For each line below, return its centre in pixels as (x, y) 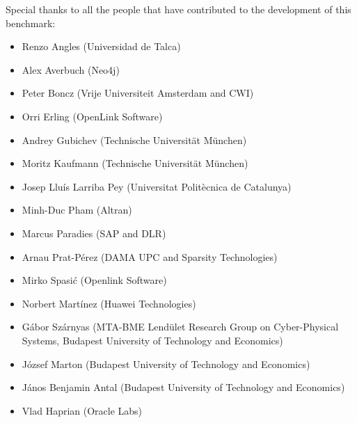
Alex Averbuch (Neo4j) (71, 69)
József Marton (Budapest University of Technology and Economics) (166, 364)
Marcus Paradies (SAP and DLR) (94, 233)
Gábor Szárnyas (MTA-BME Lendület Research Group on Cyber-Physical (180, 327)
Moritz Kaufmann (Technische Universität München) (135, 163)
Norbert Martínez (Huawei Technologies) (109, 303)
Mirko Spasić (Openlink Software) (94, 280)
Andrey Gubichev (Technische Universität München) (134, 139)
